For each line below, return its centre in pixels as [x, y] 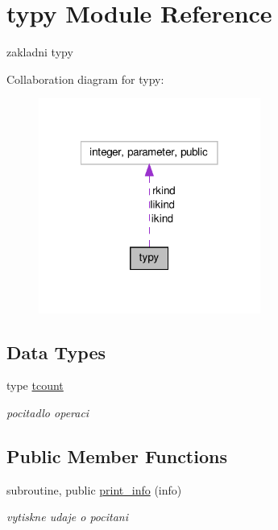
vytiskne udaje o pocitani [68, 517]
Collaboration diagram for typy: [85, 79]
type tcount [35, 385]
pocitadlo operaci [48, 413]
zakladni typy [40, 52]
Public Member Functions [117, 456]
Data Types [56, 352]
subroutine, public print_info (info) [94, 489]
